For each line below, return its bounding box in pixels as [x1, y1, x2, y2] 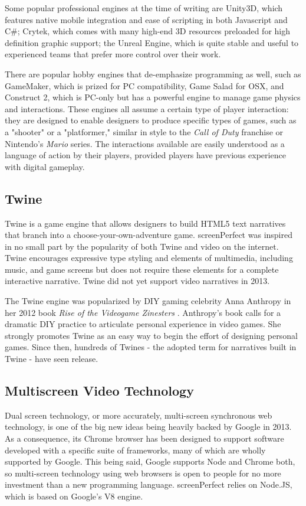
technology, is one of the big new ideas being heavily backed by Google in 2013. [5, 420, 292, 433]
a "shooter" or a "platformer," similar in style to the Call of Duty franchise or [5, 125, 284, 138]
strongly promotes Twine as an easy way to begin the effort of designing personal [5, 329, 298, 341]
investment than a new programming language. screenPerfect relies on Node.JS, [5, 478, 292, 491]
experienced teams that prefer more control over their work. [5, 48, 221, 60]
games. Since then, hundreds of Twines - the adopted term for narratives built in [5, 341, 297, 353]
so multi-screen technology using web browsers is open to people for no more [5, 466, 281, 479]
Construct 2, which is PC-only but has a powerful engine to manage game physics [5, 91, 301, 103]
